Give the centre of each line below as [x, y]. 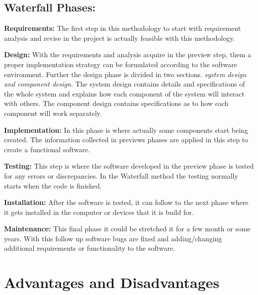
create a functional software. [47, 149]
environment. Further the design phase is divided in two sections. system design [125, 74]
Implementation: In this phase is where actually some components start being [126, 130]
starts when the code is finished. [53, 185]
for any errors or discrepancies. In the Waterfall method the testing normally [121, 175]
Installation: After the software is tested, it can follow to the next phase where [126, 202]
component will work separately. [53, 113]
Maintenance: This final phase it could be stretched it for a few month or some [127, 229]
